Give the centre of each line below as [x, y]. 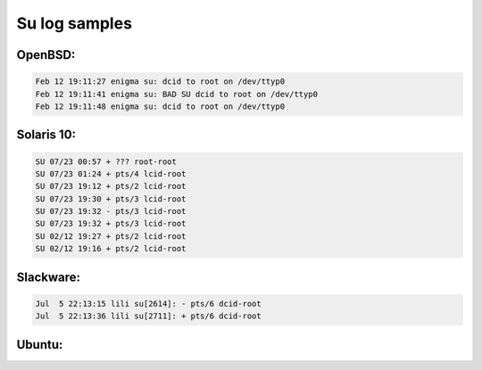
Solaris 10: [46, 135]
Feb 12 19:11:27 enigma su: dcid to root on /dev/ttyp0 [160, 82]
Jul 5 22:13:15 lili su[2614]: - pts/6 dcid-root [149, 304]
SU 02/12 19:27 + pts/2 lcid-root [111, 236]
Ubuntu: [40, 345]
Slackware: [48, 277]
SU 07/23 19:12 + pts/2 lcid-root [111, 186]
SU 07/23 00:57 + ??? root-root [106, 161]
